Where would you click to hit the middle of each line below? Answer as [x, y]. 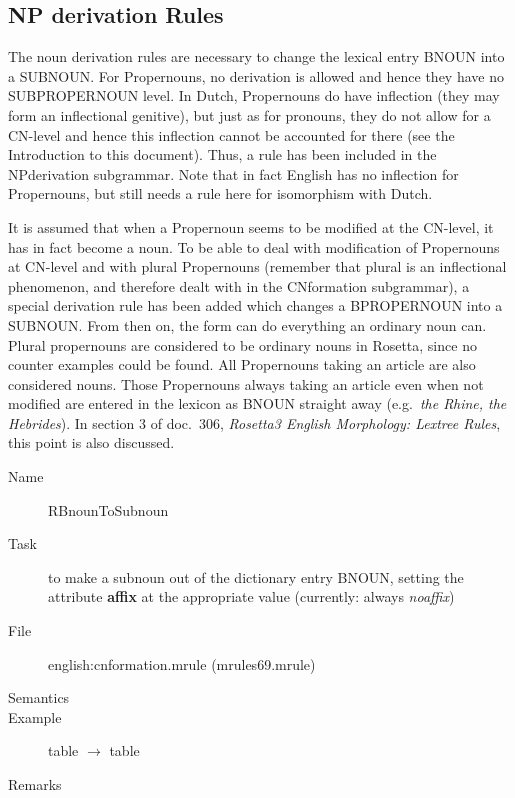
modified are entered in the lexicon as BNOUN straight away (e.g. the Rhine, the [257, 403]
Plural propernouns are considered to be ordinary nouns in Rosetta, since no [242, 344]
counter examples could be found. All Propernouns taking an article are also [242, 364]
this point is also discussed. [91, 442]
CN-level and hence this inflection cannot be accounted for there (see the [231, 134]
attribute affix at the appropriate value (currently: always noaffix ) [251, 596]
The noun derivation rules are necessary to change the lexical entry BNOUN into [256, 56]
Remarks [35, 784]
